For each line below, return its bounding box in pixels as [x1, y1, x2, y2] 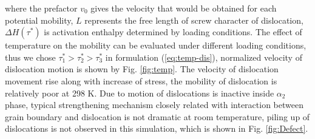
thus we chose [5, 50, 56, 63]
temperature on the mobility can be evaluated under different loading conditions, [5, 39, 307, 52]
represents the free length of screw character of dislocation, [84, 13, 303, 26]
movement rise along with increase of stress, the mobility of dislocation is [5, 74, 277, 87]
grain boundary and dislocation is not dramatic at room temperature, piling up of [5, 110, 310, 123]
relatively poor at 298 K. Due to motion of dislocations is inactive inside [5, 86, 274, 99]
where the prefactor [5, 2, 78, 14]
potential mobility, [5, 13, 73, 26]
